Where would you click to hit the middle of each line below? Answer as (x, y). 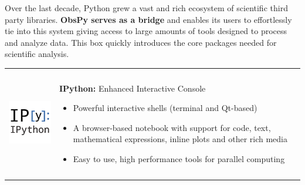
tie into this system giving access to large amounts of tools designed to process (146, 31)
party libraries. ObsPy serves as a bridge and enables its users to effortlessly (148, 19)
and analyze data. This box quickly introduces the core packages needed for (141, 42)
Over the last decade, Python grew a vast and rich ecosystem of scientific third (146, 8)
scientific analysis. (37, 54)
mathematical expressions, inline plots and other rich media (180, 139)
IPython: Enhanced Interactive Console (133, 88)
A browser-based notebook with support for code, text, (172, 127)
